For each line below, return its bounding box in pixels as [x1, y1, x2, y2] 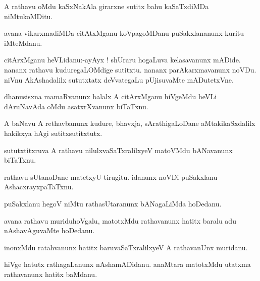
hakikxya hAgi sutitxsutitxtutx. [4, 127, 102, 138]
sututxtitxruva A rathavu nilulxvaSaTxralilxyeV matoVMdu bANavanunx [4, 145, 233, 155]
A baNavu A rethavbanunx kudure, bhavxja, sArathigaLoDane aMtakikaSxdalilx [4, 118, 255, 128]
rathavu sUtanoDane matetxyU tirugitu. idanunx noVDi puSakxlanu [4, 171, 218, 182]
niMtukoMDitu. [4, 11, 53, 21]
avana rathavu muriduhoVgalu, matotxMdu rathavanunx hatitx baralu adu [4, 215, 236, 226]
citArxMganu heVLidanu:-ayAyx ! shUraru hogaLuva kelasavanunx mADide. [4, 54, 241, 65]
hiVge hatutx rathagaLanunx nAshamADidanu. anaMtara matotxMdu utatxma [4, 259, 251, 269]
